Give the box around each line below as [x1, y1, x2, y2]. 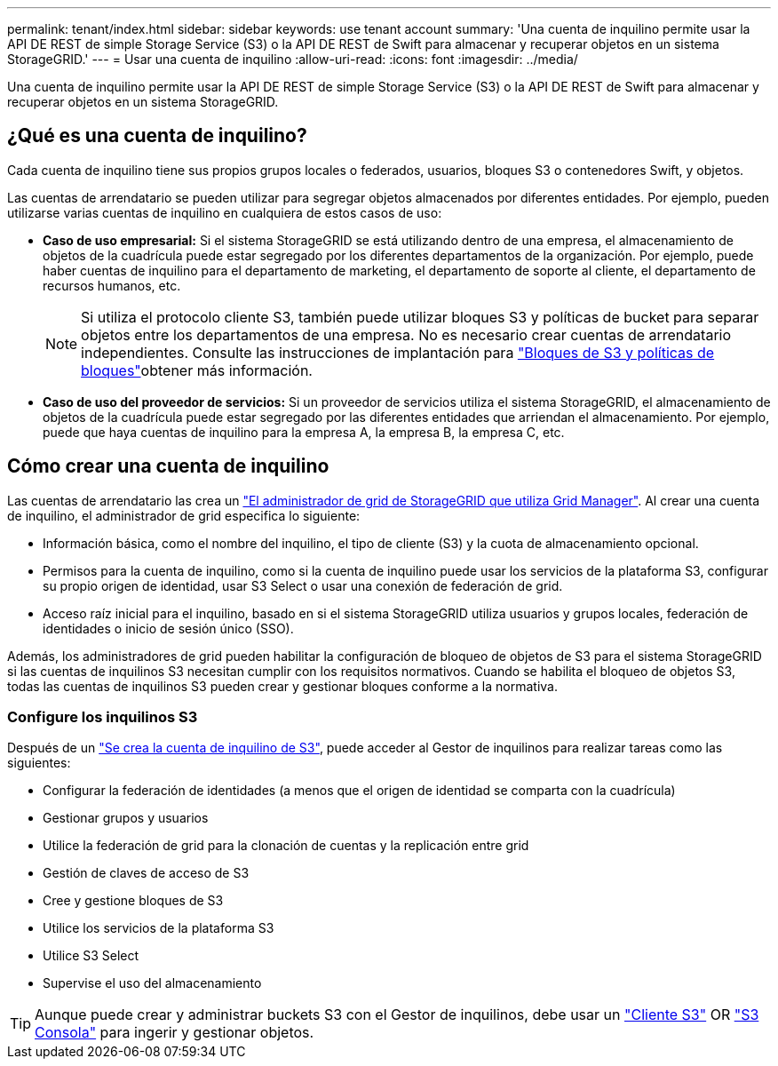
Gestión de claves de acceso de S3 [43, 865, 250, 881]
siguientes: [7, 755, 71, 771]
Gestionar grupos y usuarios [43, 810, 209, 826]
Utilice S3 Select [43, 948, 139, 964]
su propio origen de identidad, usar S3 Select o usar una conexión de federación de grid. [43, 577, 563, 593]
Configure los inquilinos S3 [7, 708, 198, 727]
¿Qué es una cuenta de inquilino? [7, 124, 307, 147]
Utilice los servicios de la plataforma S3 [43, 920, 274, 936]
